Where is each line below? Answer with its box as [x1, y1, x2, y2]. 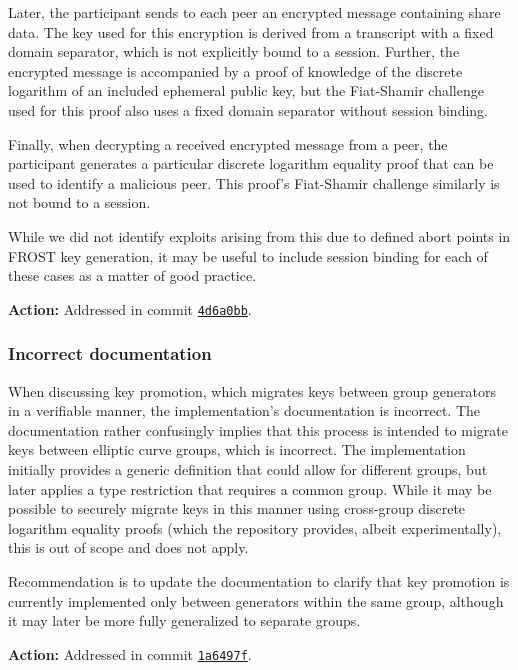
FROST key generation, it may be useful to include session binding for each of [8, 245, 488, 266]
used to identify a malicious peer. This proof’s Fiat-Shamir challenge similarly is [8, 172, 500, 193]
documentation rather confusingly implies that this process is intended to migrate [8, 419, 508, 440]
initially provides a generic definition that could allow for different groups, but [8, 458, 488, 479]
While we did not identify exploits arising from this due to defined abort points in [8, 225, 511, 246]
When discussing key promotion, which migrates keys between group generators [8, 380, 496, 401]
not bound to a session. [8, 192, 151, 213]
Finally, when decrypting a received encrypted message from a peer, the [8, 133, 448, 154]
